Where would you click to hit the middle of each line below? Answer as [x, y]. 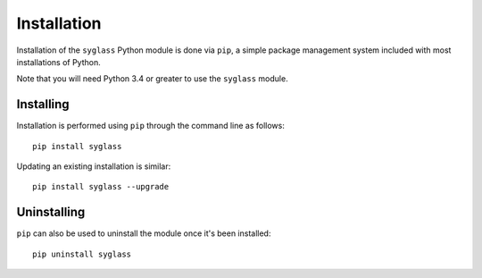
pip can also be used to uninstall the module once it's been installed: [144, 233]
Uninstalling [51, 212]
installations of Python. [59, 62]
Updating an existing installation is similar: [94, 166]
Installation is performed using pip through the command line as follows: [150, 126]
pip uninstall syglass [82, 254]
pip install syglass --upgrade [101, 187]
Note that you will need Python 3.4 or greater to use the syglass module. [153, 79]
